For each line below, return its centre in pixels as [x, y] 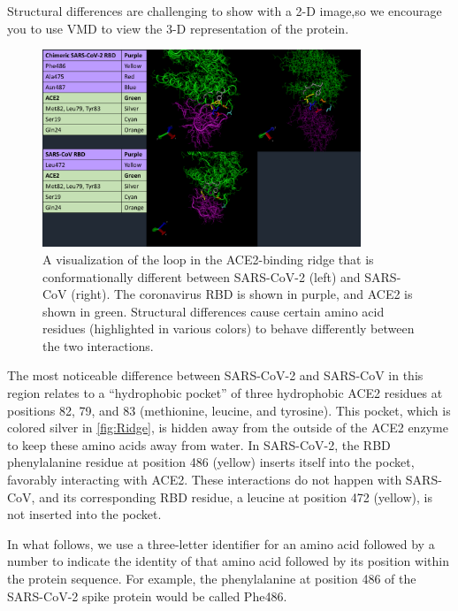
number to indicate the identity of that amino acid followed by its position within [228, 561]
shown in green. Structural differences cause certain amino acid [214, 311]
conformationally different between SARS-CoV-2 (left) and [202, 276]
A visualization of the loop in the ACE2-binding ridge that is [208, 259]
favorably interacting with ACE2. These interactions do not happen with [205, 480]
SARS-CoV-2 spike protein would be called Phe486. [147, 596]
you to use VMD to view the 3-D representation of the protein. [178, 28]
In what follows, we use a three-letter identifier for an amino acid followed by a [221, 543]
